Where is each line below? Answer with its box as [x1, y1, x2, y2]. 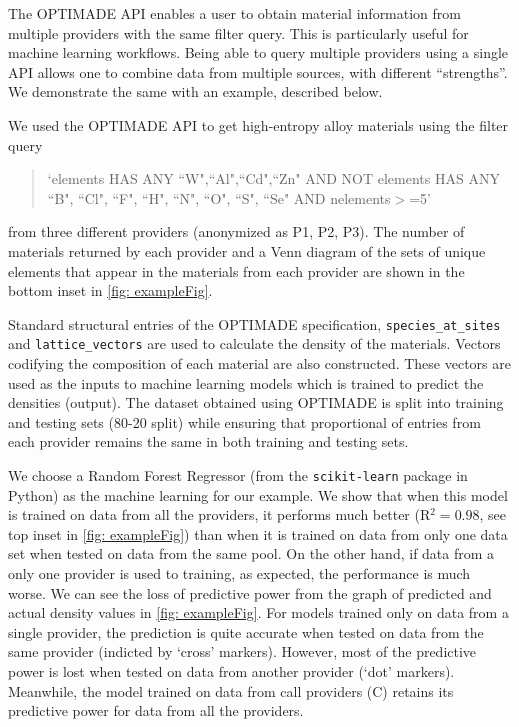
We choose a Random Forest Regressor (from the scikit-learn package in [8, 465, 468, 485]
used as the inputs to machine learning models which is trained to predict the [8, 372, 484, 393]
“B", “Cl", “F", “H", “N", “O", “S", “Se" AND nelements [47, 187, 391, 208]
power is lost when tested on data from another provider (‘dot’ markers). [8, 661, 455, 681]
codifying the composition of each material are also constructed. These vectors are [8, 353, 511, 374]
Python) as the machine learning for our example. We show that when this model [8, 484, 508, 505]
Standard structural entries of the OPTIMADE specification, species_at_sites [8, 313, 501, 334]
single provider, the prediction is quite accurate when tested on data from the [8, 621, 484, 642]
